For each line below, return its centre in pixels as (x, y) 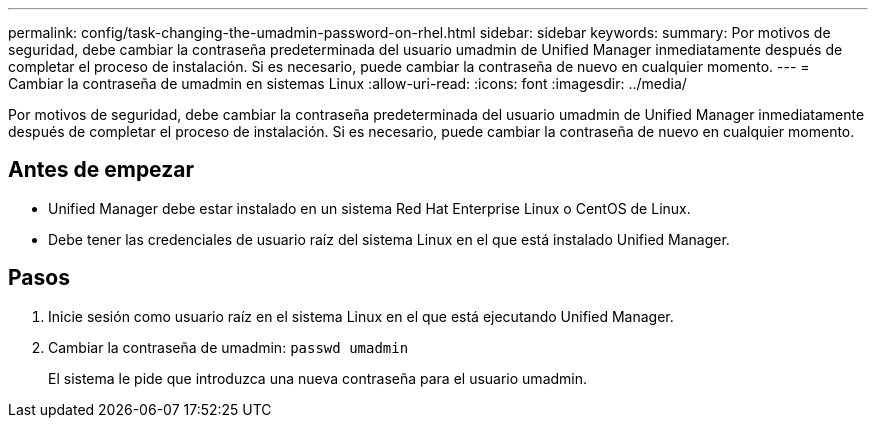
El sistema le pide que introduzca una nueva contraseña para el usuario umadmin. (318, 378)
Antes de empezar (101, 170)
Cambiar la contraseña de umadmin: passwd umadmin (228, 347)
